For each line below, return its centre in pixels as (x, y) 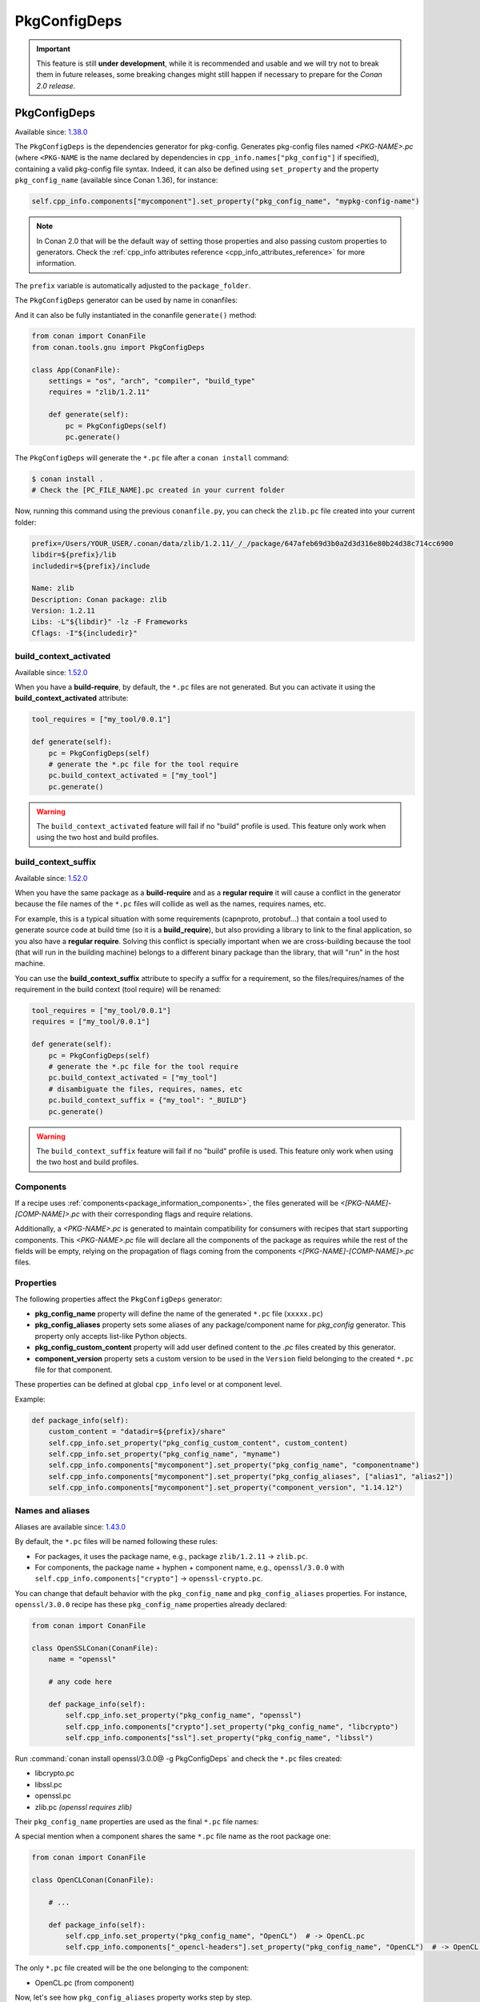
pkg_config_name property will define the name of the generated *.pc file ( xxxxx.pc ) (179, 1314)
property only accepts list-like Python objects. (111, 1336)
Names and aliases (52, 1511)
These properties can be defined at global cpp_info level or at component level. (148, 1385)
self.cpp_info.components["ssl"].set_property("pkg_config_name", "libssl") (219, 1738)
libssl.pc (49, 1784)
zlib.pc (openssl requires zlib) (83, 1807)
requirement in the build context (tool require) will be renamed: (118, 990)
